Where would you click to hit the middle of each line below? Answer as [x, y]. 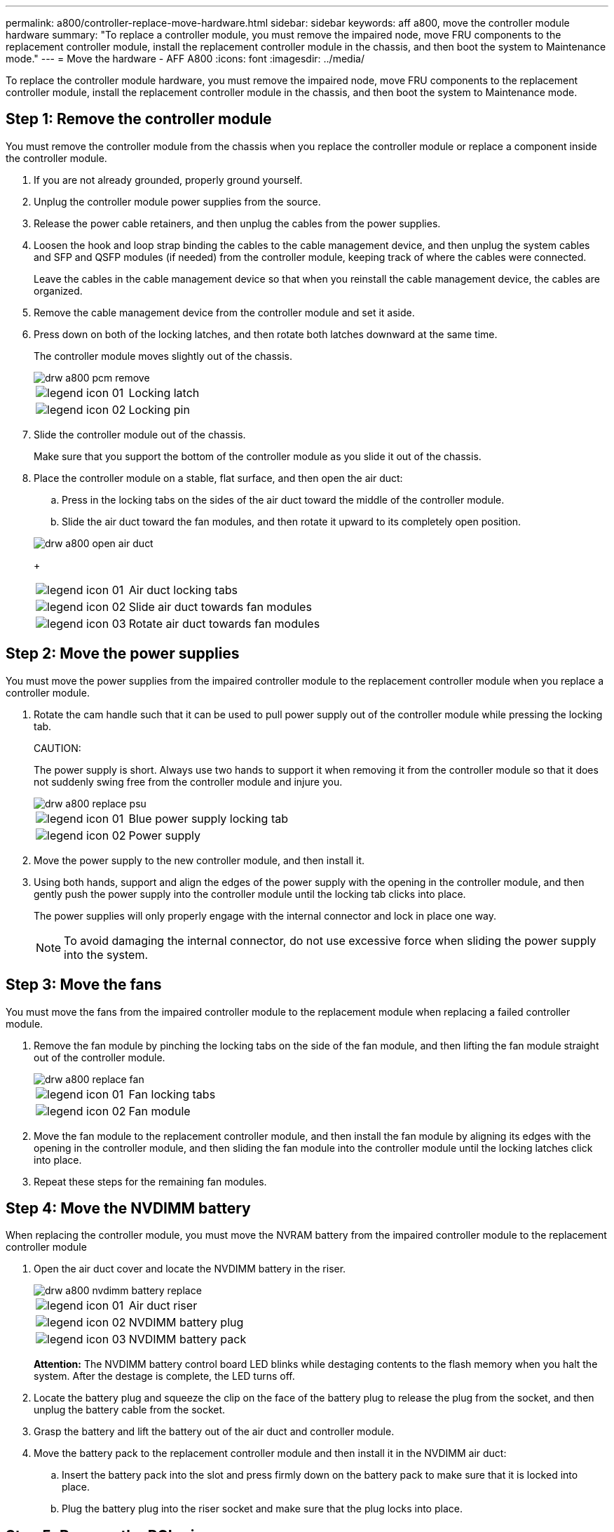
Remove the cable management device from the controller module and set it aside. [224, 312]
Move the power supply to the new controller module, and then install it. [199, 860]
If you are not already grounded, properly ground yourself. [168, 180]
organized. [58, 290]
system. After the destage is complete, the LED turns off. [164, 1376]
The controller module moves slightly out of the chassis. [163, 356]
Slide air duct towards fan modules [220, 606]
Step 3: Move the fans [84, 985]
